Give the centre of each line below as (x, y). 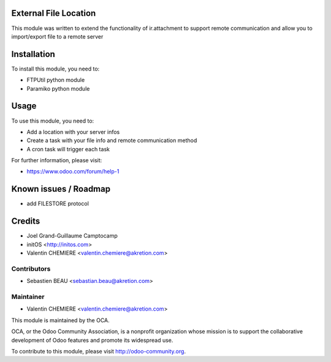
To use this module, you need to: (53, 121)
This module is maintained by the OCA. (60, 320)
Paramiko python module (58, 88)
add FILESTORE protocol (58, 204)
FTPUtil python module (56, 80)
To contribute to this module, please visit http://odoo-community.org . (99, 351)
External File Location (54, 13)
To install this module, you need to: (55, 69)
